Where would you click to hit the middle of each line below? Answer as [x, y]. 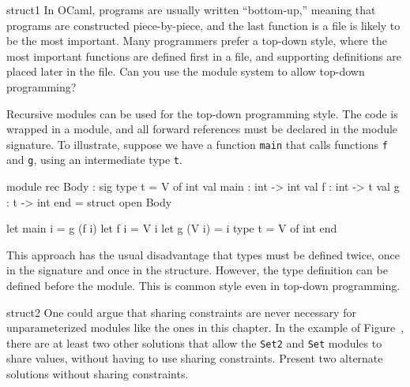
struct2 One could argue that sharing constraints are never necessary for [181, 312]
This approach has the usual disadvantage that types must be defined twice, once [203, 254]
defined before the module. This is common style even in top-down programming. [203, 286]
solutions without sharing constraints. [98, 374]
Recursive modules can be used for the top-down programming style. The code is [202, 113]
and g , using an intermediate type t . [94, 160]
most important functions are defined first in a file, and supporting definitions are [204, 56]
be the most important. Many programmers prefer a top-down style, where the [197, 41]
